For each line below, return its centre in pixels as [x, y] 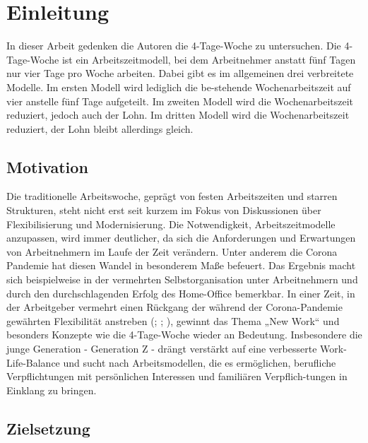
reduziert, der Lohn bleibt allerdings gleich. [100, 128]
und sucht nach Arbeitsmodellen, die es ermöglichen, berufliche [200, 362]
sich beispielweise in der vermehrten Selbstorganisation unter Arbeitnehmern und [182, 279]
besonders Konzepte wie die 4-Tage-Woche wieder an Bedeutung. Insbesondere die [184, 335]
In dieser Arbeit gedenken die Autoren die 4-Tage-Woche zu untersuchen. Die [174, 46]
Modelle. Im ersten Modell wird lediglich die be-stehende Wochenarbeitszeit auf [179, 87]
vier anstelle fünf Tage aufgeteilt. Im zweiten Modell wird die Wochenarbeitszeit [180, 101]
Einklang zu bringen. [52, 390]
